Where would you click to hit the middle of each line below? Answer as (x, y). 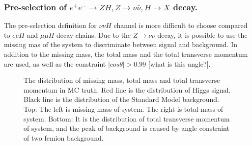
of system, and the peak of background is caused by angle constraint (126, 128)
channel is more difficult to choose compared (181, 25)
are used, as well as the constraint (55, 63)
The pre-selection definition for (50, 25)
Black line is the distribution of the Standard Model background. (121, 99)
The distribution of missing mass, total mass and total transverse (122, 80)
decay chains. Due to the (94, 35)
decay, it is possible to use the (202, 35)
